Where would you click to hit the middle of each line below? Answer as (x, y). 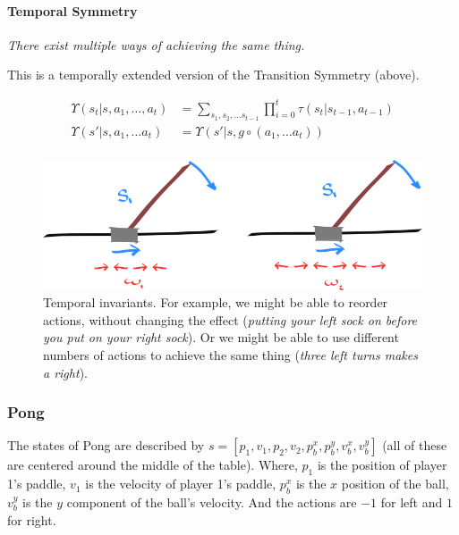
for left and (412, 502)
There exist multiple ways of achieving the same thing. (156, 44)
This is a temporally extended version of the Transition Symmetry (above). (213, 75)
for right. (32, 519)
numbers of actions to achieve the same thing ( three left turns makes (230, 355)
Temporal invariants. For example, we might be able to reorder (216, 302)
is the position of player (382, 465)
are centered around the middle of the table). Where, (153, 465)
